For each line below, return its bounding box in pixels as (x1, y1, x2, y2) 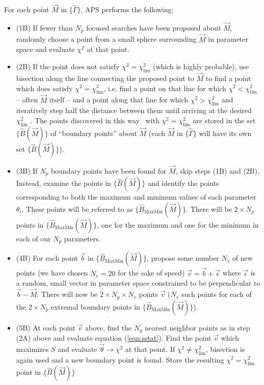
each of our (16, 233, 51, 243)
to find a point (205, 72, 251, 83)
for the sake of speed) (118, 267, 185, 278)
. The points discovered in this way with (30, 115, 160, 125)
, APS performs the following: (81, 4, 174, 15)
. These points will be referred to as (21, 203, 133, 214)
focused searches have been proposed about (86, 22, 221, 33)
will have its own (199, 127, 252, 138)
